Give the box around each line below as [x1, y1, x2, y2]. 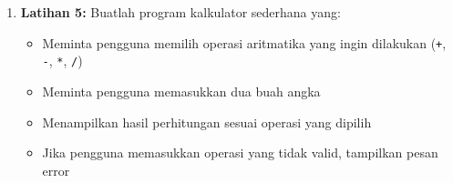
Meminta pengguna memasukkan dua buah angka [42, 81, 321, 100]
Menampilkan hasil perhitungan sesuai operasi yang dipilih [42, 112, 372, 131]
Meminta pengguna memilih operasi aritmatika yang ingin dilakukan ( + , [42, 33, 447, 52]
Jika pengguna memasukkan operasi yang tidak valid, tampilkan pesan [42, 143, 438, 162]
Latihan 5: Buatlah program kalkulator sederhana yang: [20, 3, 341, 21]
